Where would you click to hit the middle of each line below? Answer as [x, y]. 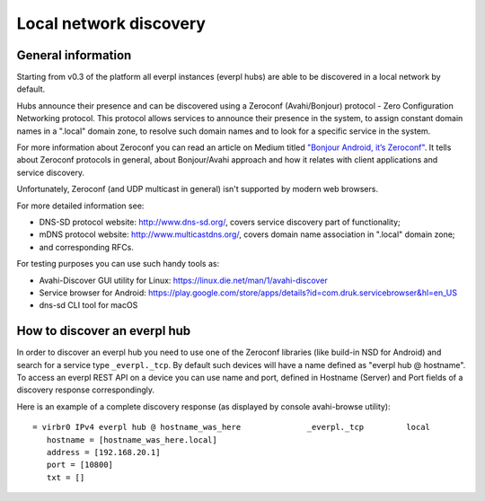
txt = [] [66, 477]
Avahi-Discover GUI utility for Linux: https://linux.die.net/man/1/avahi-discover [183, 280]
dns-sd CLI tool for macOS [88, 305]
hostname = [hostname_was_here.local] [132, 439]
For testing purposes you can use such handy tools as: [118, 264]
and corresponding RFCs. [87, 247]
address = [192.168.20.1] [103, 452]
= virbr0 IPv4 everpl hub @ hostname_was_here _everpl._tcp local [232, 427]
